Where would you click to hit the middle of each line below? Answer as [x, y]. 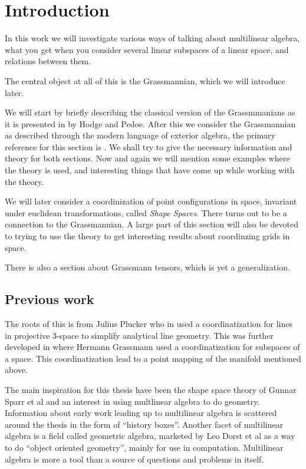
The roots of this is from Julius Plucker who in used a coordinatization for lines [149, 324]
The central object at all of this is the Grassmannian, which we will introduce [145, 80]
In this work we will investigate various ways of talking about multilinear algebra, [152, 38]
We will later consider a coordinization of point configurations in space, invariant [151, 201]
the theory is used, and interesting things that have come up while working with [150, 170]
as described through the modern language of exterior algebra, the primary [140, 135]
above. [16, 370]
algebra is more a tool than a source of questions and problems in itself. [134, 459]
